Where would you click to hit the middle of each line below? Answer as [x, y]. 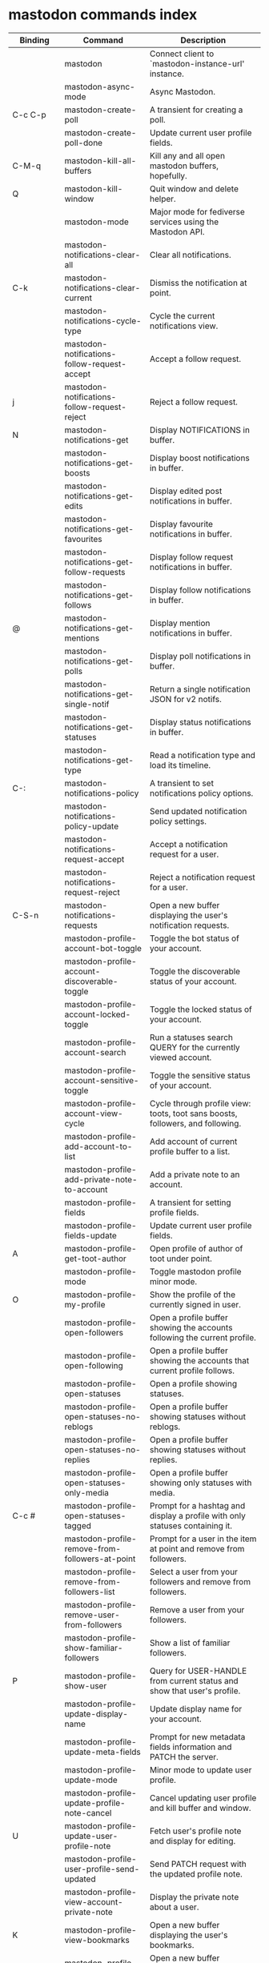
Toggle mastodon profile [195, 1271]
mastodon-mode [97, 222]
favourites [83, 539]
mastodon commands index [103, 15]
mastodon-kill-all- [100, 160]
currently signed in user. [195, 1304]
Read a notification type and [203, 755]
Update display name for [196, 1708]
